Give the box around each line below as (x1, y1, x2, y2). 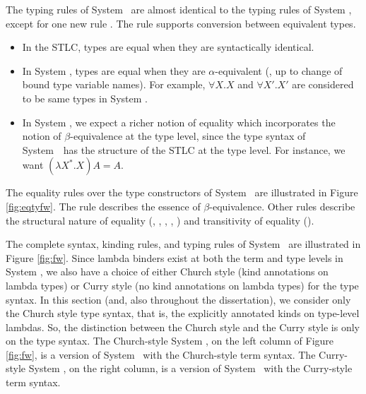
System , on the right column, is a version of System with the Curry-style (28, 361, 353, 376)
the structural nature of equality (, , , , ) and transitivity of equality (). (6, 213, 314, 227)
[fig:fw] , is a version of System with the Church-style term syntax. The (6, 347, 316, 362)
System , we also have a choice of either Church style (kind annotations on (6, 264, 329, 279)
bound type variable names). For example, (22, 77, 206, 92)
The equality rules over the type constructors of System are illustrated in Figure (6, 185, 358, 200)
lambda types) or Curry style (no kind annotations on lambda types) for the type (6, 277, 359, 292)
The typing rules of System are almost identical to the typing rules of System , (6, 2, 352, 16)
